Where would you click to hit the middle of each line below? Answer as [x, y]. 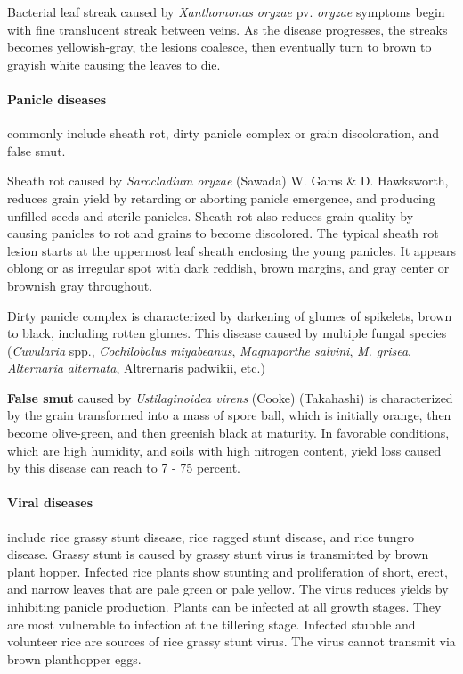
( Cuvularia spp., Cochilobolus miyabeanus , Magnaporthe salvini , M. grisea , [209, 350]
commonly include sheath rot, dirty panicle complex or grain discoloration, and [223, 133]
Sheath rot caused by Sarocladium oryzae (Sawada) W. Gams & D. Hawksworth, [228, 181]
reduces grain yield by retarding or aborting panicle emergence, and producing [221, 197]
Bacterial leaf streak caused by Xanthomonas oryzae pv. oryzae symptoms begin [226, 12]
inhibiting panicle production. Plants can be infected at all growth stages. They [224, 607]
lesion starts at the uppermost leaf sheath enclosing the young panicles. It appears [231, 250]
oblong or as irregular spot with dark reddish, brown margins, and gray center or [228, 268]
